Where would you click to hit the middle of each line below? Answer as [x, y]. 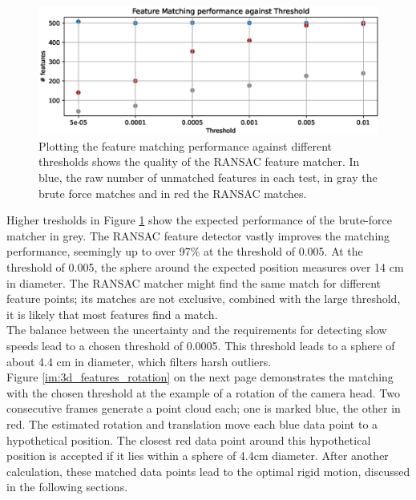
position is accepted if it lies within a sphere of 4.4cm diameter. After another [198, 456]
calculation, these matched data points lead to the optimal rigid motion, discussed [208, 471]
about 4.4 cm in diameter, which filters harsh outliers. [139, 361]
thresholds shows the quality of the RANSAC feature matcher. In [199, 161]
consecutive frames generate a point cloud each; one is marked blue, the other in [204, 408]
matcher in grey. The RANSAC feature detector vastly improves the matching [198, 235]
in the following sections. [67, 487]
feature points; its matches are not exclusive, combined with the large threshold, [204, 298]
